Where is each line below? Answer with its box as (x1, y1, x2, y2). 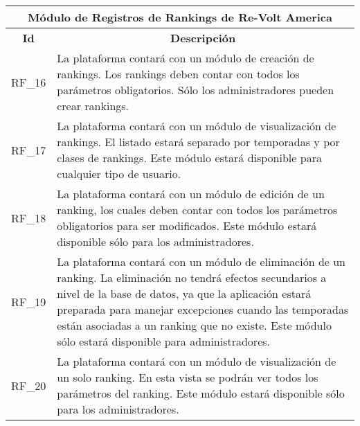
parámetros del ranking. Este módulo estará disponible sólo (57, 385, 345, 401)
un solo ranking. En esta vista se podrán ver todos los (57, 369, 318, 385)
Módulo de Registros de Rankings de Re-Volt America (28, 9, 332, 25)
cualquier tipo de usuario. (57, 166, 181, 181)
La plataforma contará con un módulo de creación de (57, 50, 314, 66)
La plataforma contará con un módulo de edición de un (57, 186, 325, 202)
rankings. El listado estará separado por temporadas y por (57, 134, 340, 150)
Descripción (170, 30, 236, 46)
